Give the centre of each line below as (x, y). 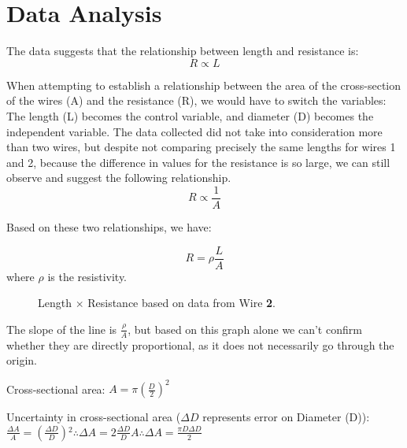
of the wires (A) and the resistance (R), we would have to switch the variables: (196, 100)
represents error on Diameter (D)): (286, 417)
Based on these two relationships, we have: (109, 226)
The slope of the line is (62, 329)
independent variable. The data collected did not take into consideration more (194, 131)
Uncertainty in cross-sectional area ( (94, 417)
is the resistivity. (87, 276)
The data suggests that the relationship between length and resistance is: (183, 51)
